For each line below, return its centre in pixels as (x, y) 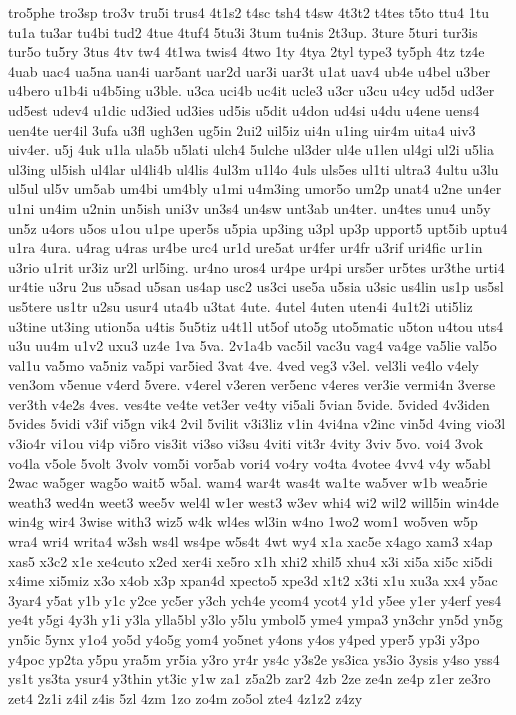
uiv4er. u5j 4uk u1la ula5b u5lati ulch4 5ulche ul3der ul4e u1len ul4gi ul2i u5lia (251, 149)
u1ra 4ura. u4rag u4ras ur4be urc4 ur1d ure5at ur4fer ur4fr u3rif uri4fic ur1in (245, 247)
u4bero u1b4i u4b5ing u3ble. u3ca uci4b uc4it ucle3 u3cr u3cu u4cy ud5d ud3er (251, 90)
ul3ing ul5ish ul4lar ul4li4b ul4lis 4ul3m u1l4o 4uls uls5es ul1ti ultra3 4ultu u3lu (253, 168)
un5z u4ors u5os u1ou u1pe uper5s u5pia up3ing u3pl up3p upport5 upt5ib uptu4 (258, 227)
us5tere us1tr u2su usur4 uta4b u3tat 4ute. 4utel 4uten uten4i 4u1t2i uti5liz (240, 305)
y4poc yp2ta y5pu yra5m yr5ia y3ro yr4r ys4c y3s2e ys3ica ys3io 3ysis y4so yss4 (254, 658)
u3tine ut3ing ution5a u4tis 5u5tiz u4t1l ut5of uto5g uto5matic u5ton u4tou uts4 (256, 325)
